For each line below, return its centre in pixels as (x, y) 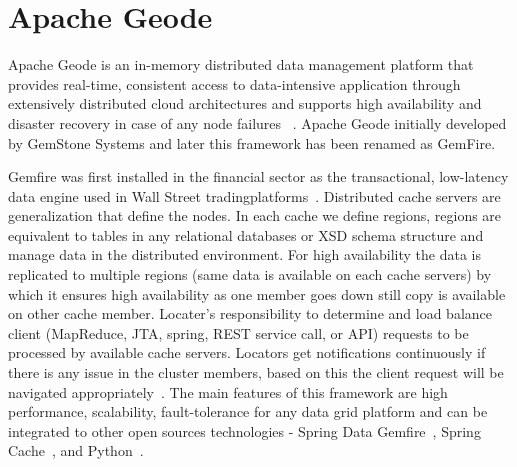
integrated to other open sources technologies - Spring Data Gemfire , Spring (244, 430)
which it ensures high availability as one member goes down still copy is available (257, 293)
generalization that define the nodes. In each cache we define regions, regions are (255, 215)
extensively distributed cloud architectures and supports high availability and (245, 103)
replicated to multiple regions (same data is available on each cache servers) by (250, 274)
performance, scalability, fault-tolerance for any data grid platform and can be (248, 411)
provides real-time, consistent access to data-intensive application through (234, 83)
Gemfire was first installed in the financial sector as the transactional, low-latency (258, 176)
